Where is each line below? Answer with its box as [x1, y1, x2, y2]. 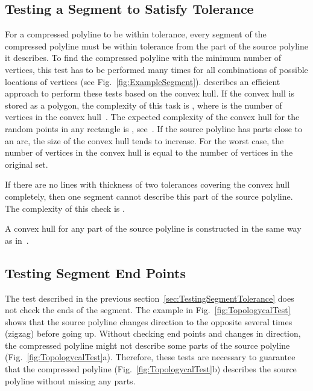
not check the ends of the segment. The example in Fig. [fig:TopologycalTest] [5, 304, 291, 316]
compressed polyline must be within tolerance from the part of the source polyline [5, 39, 308, 52]
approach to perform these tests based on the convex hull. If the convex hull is [5, 87, 294, 100]
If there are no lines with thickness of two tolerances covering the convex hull [5, 178, 290, 191]
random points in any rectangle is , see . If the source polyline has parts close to [5, 122, 303, 135]
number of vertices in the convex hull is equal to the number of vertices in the [5, 146, 293, 159]
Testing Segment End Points [5, 263, 186, 282]
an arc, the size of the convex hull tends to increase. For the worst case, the [5, 134, 284, 147]
